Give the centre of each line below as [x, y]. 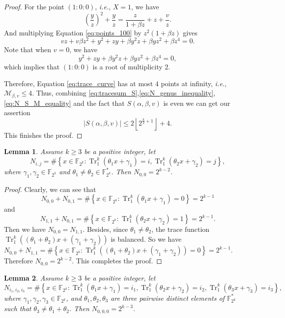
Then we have [25, 229]
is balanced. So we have [146, 239]
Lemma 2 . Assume [34, 277]
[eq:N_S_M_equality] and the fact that [64, 103]
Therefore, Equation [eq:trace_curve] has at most [79, 83]
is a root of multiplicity [128, 67]
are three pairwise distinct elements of [168, 298]
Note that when [28, 49]
